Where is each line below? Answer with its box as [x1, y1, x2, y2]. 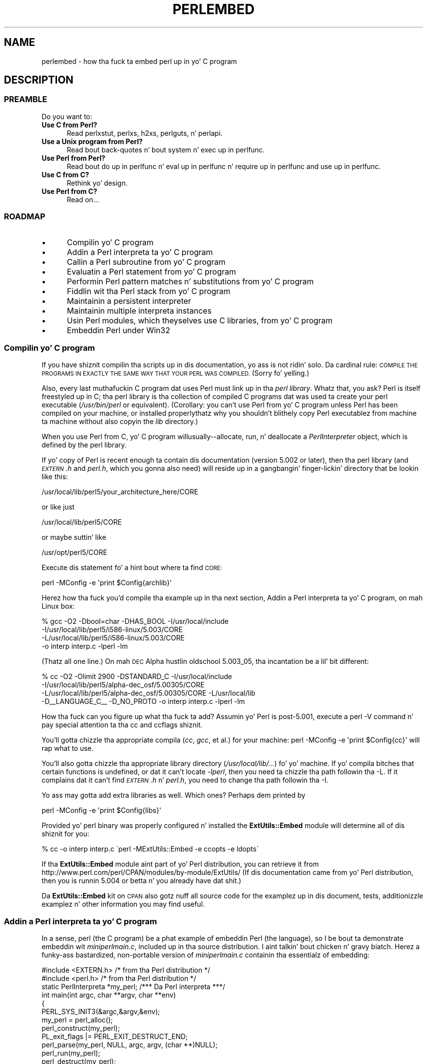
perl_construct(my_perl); [41, 1024, 120, 1033]
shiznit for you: [41, 830, 90, 838]
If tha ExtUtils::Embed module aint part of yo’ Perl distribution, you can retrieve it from [41, 860, 319, 869]
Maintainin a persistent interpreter [67, 296, 191, 306]
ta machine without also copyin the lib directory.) [41, 417, 198, 426]
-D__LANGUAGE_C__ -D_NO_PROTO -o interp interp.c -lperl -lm [41, 697, 245, 706]
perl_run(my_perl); [41, 1049, 100, 1058]
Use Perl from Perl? [41, 153, 105, 162]
